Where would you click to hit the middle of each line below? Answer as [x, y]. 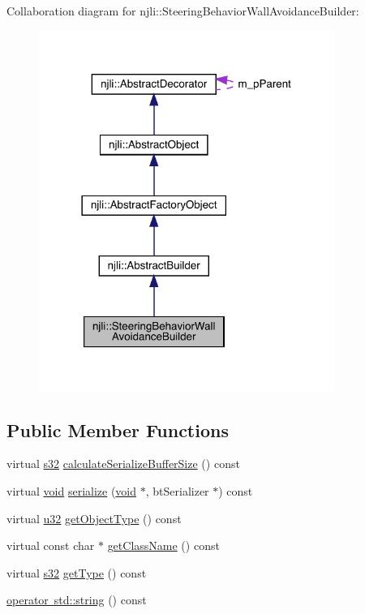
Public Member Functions [118, 429]
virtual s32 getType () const [77, 572]
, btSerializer [177, 490]
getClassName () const [163, 545]
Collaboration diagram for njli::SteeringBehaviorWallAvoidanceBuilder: [183, 11]
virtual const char [51, 545]
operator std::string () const [77, 600]
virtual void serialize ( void [72, 490]
